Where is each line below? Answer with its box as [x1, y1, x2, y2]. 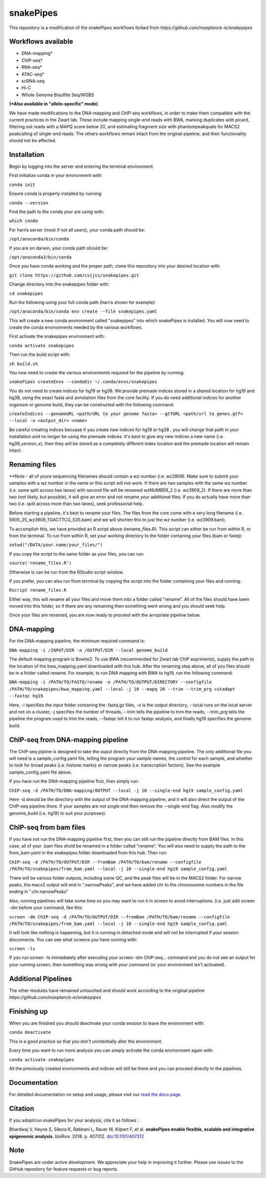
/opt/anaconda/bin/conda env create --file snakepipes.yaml [9, 309, 158, 314]
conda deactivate [9, 1030, 51, 1035]
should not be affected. [9, 138, 57, 144]
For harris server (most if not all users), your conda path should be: [9, 227, 145, 233]
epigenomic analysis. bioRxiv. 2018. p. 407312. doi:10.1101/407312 [9, 1133, 144, 1139]
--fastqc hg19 [9, 693, 43, 699]
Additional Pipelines [9, 974, 72, 983]
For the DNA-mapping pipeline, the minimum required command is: [9, 638, 145, 644]
